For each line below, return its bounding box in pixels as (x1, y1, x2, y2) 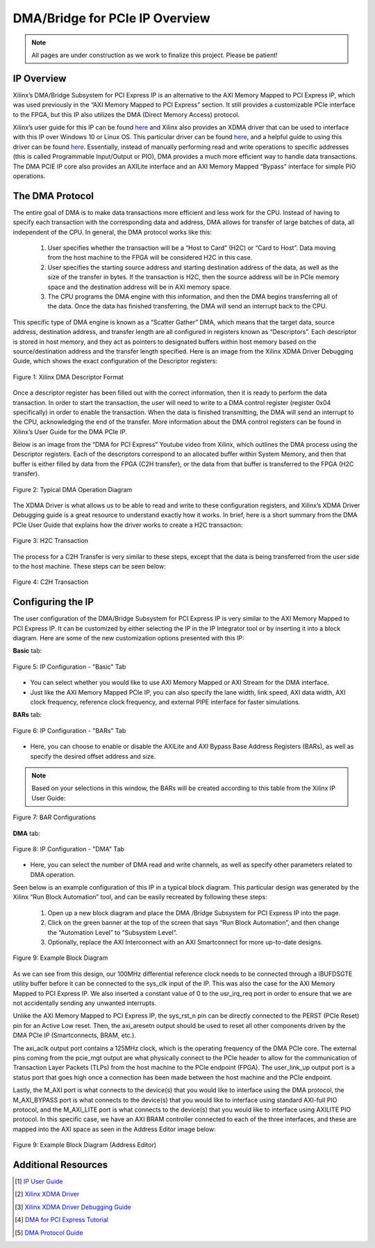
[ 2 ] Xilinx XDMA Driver (15, 1190, 80, 1199)
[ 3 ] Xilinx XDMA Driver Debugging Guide (15, 1203, 131, 1211)
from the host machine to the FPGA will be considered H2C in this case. (47, 253, 253, 262)
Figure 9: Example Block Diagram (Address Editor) (12, 1141, 156, 1149)
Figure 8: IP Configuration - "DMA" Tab (12, 844, 125, 853)
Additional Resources (12, 1159, 108, 1171)
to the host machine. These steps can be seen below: (12, 562, 166, 570)
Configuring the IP (12, 596, 94, 608)
